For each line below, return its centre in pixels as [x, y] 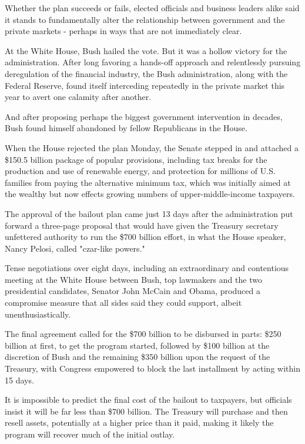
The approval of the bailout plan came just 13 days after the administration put [149, 213]
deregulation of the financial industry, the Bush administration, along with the [146, 73]
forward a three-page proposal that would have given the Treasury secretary [142, 225]
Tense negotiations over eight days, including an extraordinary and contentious [147, 268]
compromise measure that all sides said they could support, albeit [123, 303]
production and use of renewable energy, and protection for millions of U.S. [140, 171]
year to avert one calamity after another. [78, 97]
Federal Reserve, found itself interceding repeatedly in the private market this [145, 85]
